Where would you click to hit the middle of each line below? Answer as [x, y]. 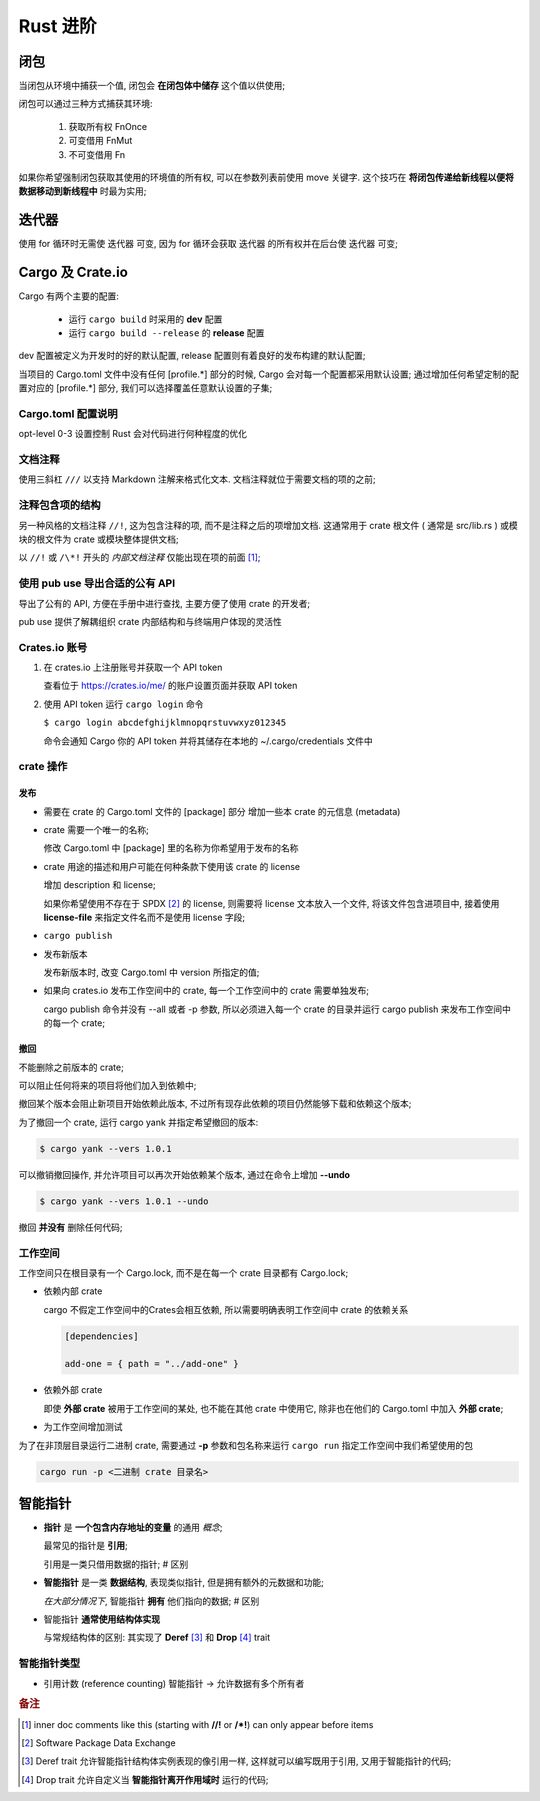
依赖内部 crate [73, 1291]
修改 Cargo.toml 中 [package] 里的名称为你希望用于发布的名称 [171, 848]
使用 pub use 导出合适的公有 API [97, 583]
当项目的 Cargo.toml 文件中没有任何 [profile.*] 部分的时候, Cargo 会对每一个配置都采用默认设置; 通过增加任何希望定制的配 [268, 374]
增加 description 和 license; [99, 885]
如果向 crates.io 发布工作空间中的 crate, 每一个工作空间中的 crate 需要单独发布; [206, 991]
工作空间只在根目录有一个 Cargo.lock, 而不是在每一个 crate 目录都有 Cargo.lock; [183, 1272]
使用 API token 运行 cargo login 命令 [123, 704]
